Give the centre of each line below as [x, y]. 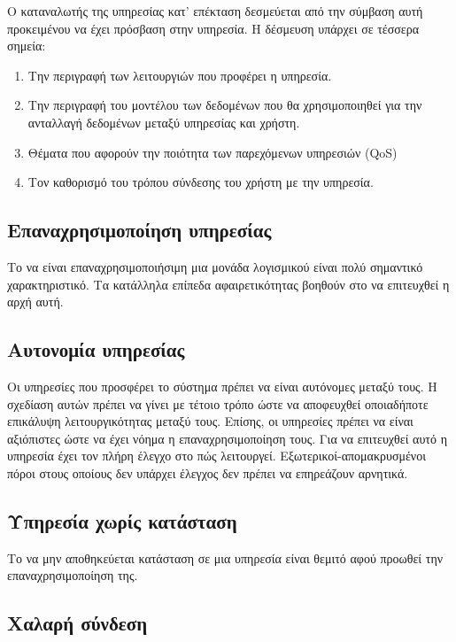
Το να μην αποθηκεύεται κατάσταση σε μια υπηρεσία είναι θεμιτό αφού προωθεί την [225, 557]
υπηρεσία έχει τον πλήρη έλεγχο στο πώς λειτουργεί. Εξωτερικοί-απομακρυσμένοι [216, 456]
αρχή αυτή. [35, 302]
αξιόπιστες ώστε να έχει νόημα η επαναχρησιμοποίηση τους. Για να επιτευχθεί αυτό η [227, 438]
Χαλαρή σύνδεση [77, 623]
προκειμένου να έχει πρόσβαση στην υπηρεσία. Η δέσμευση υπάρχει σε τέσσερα [213, 28]
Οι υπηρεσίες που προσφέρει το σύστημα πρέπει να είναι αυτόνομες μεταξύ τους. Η [222, 386]
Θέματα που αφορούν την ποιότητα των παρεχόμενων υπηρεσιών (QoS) [213, 152]
